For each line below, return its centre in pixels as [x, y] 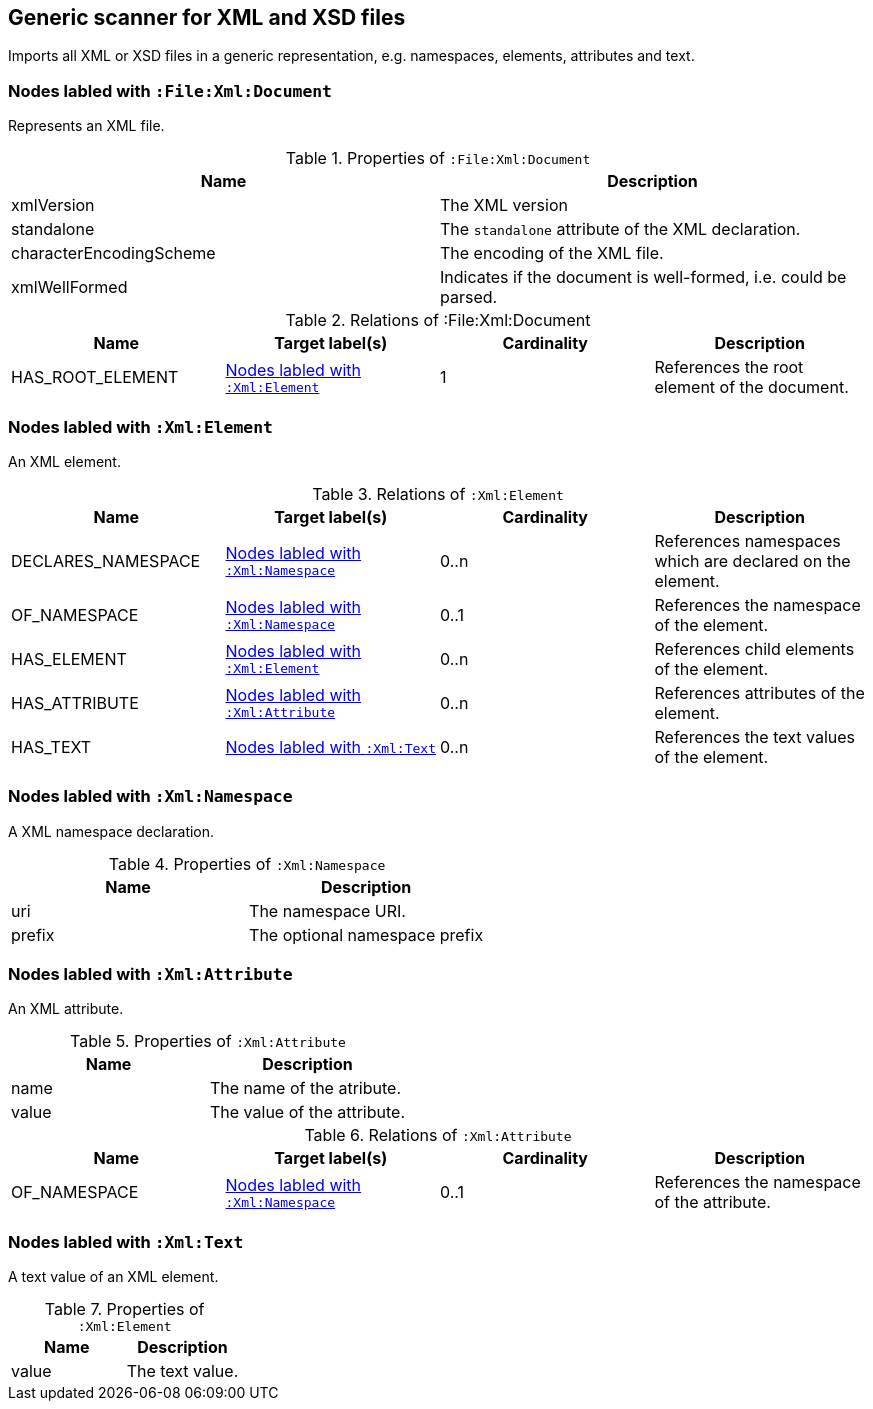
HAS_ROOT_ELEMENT [95, 377]
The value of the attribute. [307, 1112]
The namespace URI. [327, 910]
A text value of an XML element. [113, 1277]
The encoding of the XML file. [552, 253]
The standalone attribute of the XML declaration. [620, 229]
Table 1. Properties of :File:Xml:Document [438, 158]
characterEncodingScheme [113, 253]
